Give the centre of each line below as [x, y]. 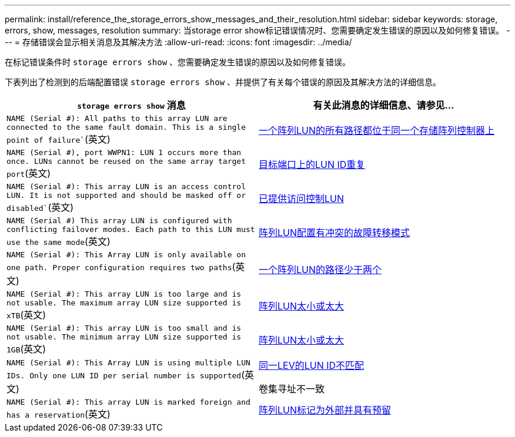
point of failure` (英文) [58, 139]
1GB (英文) [26, 349]
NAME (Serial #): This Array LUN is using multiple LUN [128, 362]
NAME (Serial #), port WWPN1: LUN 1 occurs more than [124, 152]
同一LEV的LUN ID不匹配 [312, 365]
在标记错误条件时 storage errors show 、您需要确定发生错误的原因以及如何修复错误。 [178, 62]
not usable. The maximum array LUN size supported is [124, 303]
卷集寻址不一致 [292, 389]
